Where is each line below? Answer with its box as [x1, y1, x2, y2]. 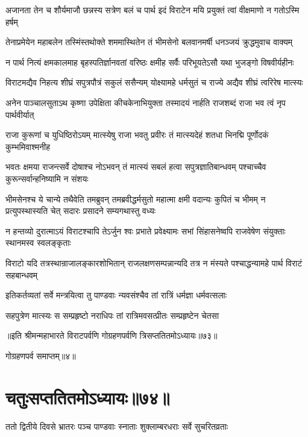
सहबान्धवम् [5, 268, 38, 281]
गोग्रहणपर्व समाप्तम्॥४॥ [5, 349, 76, 362]
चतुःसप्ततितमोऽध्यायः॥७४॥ [5, 385, 170, 409]
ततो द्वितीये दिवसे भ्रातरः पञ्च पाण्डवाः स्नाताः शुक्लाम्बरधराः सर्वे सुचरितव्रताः [5, 420, 228, 432]
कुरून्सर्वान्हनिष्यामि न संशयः [5, 172, 89, 184]
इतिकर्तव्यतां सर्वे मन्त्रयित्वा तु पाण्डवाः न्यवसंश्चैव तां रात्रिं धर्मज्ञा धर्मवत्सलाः [5, 289, 227, 301]
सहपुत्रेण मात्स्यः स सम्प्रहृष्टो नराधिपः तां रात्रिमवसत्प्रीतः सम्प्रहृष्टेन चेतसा [5, 309, 219, 321]
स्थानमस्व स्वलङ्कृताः [5, 236, 71, 249]
